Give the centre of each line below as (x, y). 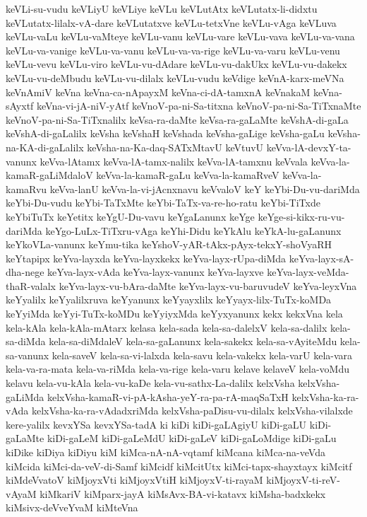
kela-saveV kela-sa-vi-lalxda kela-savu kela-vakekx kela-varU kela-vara (202, 355)
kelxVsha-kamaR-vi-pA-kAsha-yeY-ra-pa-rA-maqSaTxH (168, 396)
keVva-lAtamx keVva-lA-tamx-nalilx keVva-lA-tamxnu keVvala (174, 161)
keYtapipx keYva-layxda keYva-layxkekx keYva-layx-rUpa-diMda (146, 258)
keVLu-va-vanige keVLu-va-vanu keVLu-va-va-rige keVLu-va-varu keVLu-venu (173, 50)
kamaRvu (26, 188)
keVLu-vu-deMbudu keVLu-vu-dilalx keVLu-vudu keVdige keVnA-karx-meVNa (175, 77)
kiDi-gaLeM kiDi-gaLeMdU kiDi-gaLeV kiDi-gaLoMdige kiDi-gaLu (192, 438)
